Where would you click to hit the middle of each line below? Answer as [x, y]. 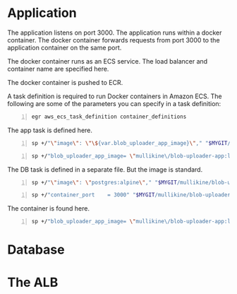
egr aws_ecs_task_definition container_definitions [109, 117]
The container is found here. [49, 208]
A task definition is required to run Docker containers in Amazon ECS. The [115, 96]
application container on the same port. [65, 47]
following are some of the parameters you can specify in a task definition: [114, 103]
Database [36, 250]
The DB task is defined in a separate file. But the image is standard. [105, 169]
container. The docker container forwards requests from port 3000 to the [114, 40]
